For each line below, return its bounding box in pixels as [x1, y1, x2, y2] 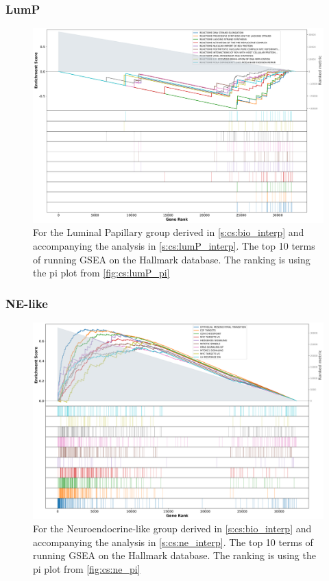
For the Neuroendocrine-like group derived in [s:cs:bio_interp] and [33, 521, 312, 536]
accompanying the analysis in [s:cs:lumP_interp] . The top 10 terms [33, 239, 315, 253]
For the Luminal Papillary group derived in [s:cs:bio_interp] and [33, 225, 304, 239]
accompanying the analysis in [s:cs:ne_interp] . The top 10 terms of [33, 534, 313, 549]
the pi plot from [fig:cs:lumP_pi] [33, 265, 170, 280]
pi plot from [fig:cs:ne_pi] [33, 561, 141, 576]
